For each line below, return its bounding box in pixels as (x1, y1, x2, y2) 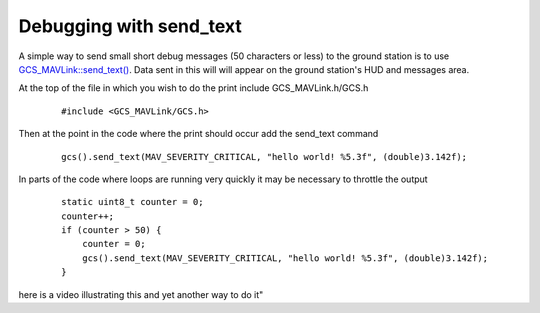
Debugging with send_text (18, 15, 242, 37)
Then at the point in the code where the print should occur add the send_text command (18, 128, 379, 140)
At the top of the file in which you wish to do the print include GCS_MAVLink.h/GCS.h (18, 82, 369, 94)
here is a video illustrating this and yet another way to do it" (18, 288, 264, 300)
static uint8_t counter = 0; (61, 196, 204, 208)
